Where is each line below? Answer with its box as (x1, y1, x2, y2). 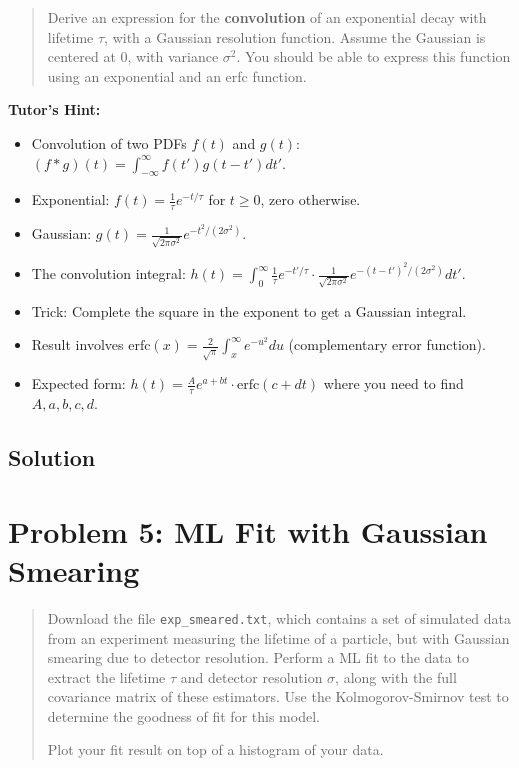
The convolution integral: (31, 263, 186, 284)
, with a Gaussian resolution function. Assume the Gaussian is (104, 26, 486, 47)
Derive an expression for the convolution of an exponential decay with (47, 7, 487, 27)
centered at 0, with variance (47, 46, 219, 67)
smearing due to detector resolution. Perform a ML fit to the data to (47, 647, 469, 668)
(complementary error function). (288, 334, 486, 355)
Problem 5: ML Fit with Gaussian (8, 510, 488, 551)
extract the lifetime (47, 666, 166, 687)
